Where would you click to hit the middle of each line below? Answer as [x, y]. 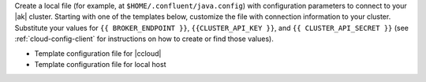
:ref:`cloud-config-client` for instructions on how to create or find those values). [144, 39]
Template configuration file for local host [100, 64]
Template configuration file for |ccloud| [98, 53]
